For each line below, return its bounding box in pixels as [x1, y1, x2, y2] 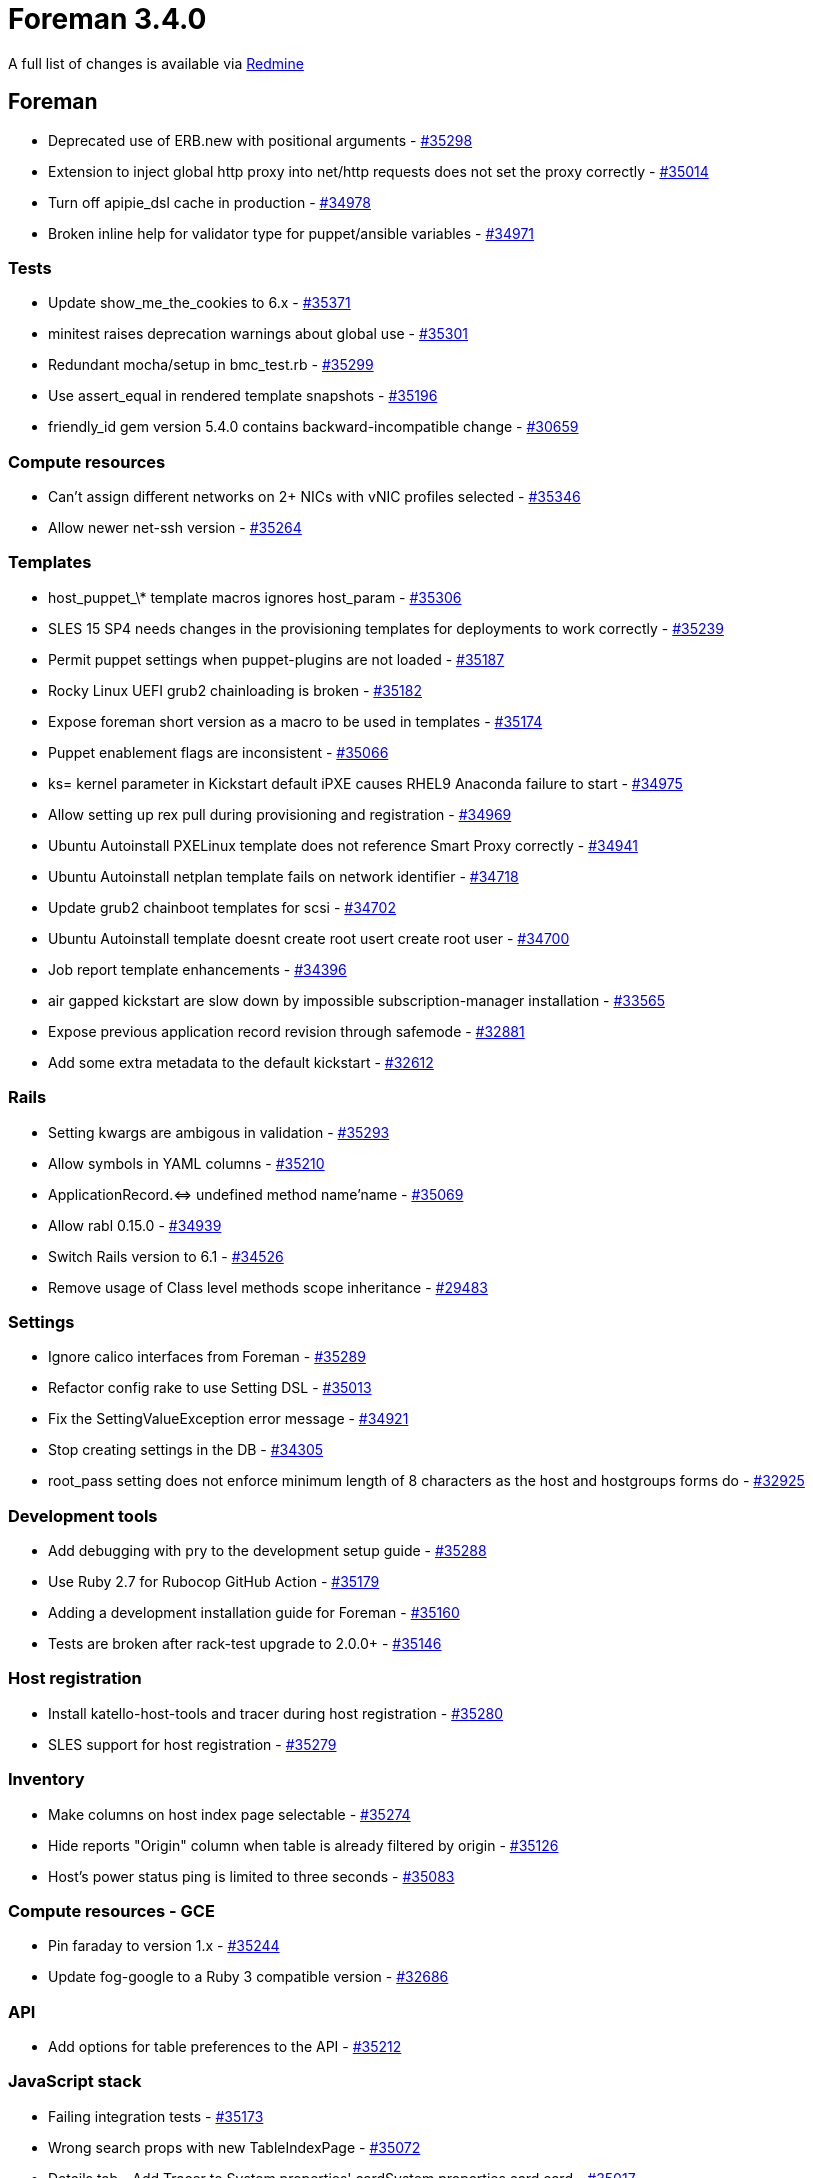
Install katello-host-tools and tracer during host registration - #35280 [48, 1704, 504, 1722]
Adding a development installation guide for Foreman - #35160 [48, 1604, 460, 1622]
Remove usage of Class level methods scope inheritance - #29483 [48, 1278, 488, 1296]
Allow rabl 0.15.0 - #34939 [48, 1216, 222, 1234]
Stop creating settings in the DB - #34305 [48, 1441, 324, 1459]
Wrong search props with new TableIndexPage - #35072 [48, 2138, 421, 2156]
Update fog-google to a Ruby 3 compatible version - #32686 [48, 1968, 449, 1986]
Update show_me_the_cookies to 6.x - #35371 [48, 294, 351, 312]
